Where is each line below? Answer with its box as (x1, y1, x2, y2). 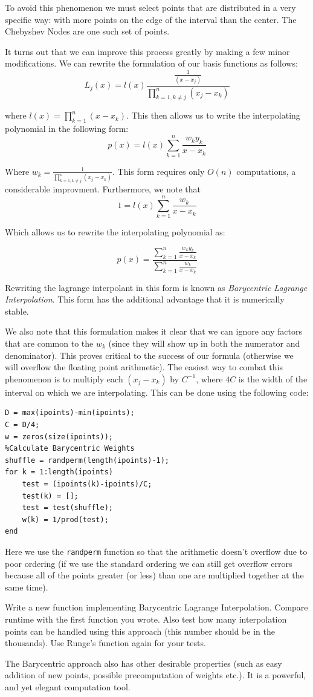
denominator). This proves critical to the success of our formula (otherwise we (5, 348, 294, 361)
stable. (5, 304, 29, 317)
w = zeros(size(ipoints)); (5, 432, 113, 441)
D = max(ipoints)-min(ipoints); (5, 408, 135, 417)
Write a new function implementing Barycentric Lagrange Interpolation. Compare (5, 601, 308, 614)
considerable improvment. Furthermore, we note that (5, 183, 201, 195)
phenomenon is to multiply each (5, 372, 123, 385)
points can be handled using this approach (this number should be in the (5, 624, 275, 637)
